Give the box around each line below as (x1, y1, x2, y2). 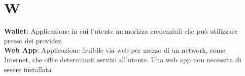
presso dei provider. (4, 35, 63, 45)
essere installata (4, 64, 52, 74)
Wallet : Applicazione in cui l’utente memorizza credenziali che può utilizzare (4, 26, 238, 36)
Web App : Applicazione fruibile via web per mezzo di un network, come (4, 45, 226, 55)
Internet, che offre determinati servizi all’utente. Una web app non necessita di (4, 54, 242, 64)
